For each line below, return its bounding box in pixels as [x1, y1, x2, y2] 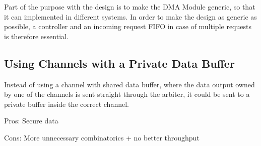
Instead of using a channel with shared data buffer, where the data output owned [4, 79, 255, 89]
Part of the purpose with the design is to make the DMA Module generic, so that [4, 2, 255, 12]
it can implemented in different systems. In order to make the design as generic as [4, 11, 257, 22]
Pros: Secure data [4, 115, 58, 126]
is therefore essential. [4, 31, 69, 41]
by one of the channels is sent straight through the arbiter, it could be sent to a [4, 89, 250, 99]
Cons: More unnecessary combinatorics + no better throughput [4, 132, 200, 142]
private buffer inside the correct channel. [4, 98, 129, 109]
